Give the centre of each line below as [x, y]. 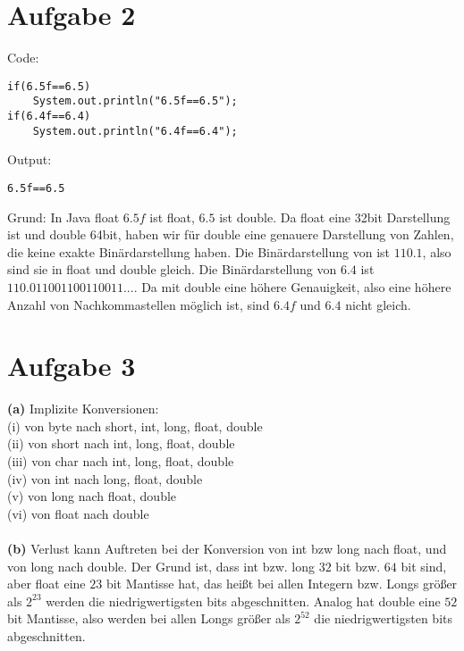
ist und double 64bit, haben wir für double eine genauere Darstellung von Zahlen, [231, 234]
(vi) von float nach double [78, 513]
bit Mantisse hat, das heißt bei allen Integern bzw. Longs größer [282, 584]
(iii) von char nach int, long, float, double [121, 461]
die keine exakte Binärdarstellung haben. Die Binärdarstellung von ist [199, 251]
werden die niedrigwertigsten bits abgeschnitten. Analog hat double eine [243, 601]
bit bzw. [358, 566]
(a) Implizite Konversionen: [83, 409]
